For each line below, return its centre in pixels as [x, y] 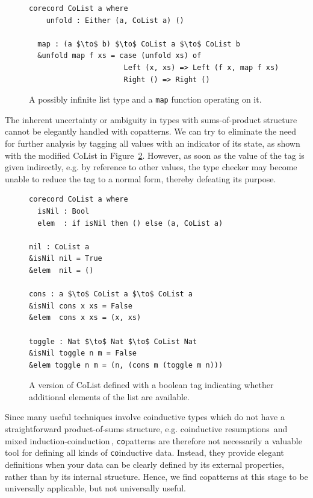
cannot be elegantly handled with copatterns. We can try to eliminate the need [150, 131]
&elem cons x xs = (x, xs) [85, 318]
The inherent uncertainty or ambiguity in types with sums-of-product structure [151, 119]
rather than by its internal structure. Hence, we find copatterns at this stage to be [156, 476]
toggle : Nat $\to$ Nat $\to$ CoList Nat [113, 341]
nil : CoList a [59, 247]
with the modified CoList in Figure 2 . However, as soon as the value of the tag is [155, 155]
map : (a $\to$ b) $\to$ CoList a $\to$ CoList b [139, 44]
